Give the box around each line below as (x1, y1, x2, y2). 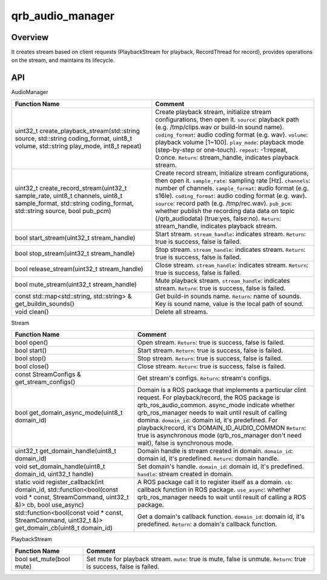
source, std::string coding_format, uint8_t (15, 134, 133, 143)
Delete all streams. (155, 307, 208, 315)
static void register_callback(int (15, 478, 104, 487)
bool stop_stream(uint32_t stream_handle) (15, 249, 136, 257)
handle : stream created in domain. (137, 470, 233, 479)
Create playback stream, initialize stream (155, 107, 272, 116)
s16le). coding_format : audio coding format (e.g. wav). (155, 191, 307, 200)
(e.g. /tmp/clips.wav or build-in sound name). (155, 123, 284, 131)
